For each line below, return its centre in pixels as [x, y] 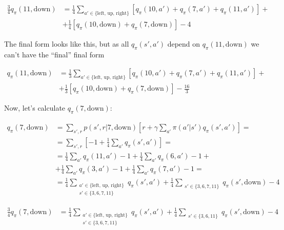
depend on [184, 43]
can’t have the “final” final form [54, 54]
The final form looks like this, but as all [67, 43]
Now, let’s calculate [35, 108]
